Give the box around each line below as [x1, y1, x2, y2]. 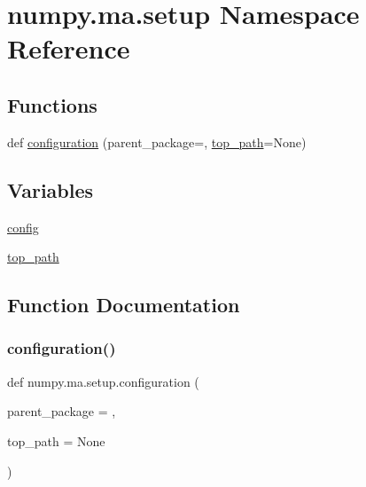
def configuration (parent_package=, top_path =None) [7, 132, 307, 151]
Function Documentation [7, 291, 240, 318]
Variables [7, 176, 94, 203]
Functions [7, 90, 97, 118]
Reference [7, 30, 130, 67]
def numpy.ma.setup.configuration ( [7, 372, 199, 390]
